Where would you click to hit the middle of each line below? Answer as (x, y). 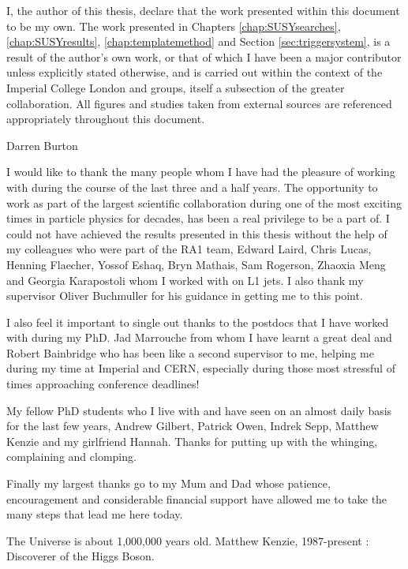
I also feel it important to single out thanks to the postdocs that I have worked (198, 322)
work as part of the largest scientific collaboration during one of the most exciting (204, 202)
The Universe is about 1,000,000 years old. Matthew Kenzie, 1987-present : (188, 540)
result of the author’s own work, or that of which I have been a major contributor (204, 56)
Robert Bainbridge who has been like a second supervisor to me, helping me (190, 352)
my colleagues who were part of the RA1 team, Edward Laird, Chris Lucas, (189, 249)
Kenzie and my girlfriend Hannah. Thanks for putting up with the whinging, (192, 441)
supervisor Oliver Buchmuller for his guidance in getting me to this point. (185, 296)
